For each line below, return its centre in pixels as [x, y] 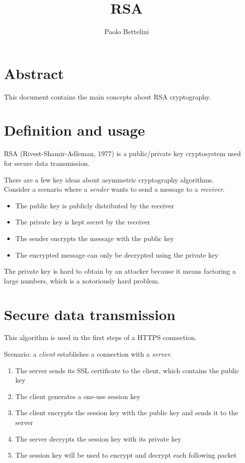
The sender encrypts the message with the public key [95, 238]
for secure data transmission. [47, 163]
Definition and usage [75, 130]
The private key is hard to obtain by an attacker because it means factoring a [120, 271]
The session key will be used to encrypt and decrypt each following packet [126, 455]
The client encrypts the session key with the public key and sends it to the [127, 413]
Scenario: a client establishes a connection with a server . [88, 354]
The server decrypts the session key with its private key [98, 438]
